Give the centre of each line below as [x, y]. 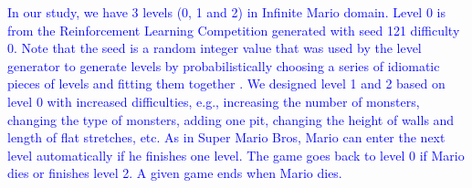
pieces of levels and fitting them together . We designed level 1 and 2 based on [226, 84]
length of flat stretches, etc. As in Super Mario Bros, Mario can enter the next [226, 137]
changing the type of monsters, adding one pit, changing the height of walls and [231, 119]
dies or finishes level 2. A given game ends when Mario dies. [175, 173]
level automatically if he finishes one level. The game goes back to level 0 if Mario [236, 155]
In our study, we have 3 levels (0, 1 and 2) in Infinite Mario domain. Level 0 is [226, 12]
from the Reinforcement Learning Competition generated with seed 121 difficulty [234, 30]
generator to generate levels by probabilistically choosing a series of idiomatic [224, 65]
